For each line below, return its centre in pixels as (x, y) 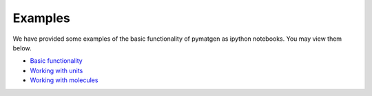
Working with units (56, 70)
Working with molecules (64, 80)
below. (22, 48)
